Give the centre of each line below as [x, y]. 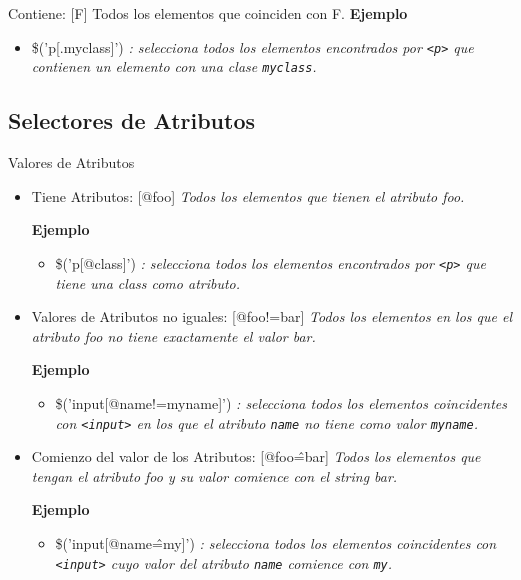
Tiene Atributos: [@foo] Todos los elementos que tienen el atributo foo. [248, 195]
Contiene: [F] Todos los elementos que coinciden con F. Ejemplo [208, 13]
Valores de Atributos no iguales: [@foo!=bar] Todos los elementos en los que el [271, 316]
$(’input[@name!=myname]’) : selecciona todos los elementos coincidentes [281, 402]
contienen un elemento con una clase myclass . [174, 66]
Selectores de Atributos [132, 120]
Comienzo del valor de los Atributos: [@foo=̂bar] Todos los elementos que [256, 456]
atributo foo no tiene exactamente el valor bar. [173, 335]
